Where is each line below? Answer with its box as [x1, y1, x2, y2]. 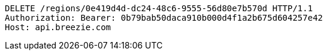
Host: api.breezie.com [5, 22, 111, 32]
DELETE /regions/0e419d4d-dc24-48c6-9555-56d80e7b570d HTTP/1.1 [5, 4, 313, 13]
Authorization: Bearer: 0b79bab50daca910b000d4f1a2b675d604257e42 [5, 13, 323, 22]
